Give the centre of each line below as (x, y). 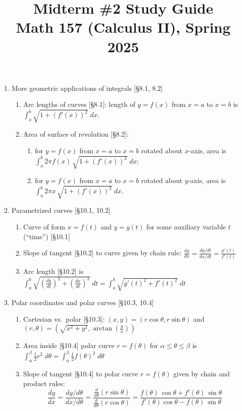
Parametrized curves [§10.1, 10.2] (61, 210)
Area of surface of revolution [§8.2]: (76, 134)
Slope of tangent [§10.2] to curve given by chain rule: (102, 253)
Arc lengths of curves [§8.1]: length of (79, 104)
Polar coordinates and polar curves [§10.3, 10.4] (83, 302)
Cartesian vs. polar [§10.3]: (64, 319)
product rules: (44, 383)
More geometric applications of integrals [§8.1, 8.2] (87, 88)
